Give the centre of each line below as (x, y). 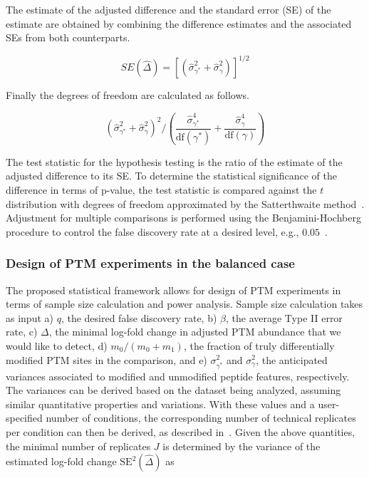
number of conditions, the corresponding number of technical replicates (201, 418)
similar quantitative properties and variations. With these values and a (160, 404)
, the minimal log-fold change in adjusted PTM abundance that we (195, 332)
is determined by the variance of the (241, 446)
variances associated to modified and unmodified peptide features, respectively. (178, 376)
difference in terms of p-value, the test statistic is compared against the (161, 189)
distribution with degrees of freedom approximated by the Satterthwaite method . (185, 203)
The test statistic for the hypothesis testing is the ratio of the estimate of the (174, 161)
